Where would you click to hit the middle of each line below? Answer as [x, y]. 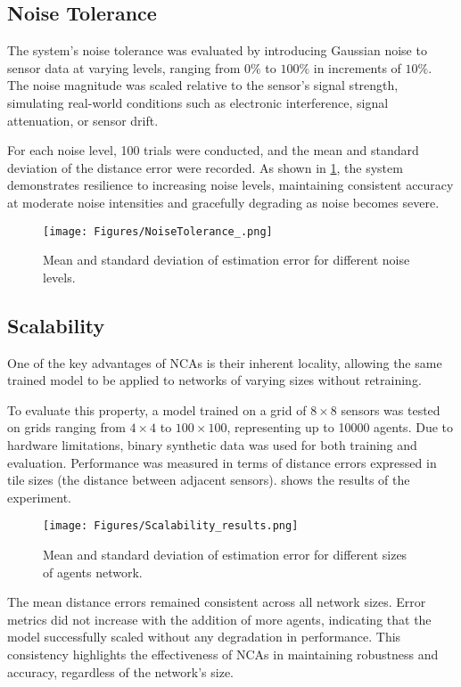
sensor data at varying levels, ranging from [124, 67]
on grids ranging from [66, 427]
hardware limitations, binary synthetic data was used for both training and [212, 444]
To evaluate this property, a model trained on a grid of [157, 409]
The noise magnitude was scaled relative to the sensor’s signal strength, [203, 85]
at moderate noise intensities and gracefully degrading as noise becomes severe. [223, 202]
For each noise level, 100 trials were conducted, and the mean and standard [213, 150]
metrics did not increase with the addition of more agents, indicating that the [219, 619]
